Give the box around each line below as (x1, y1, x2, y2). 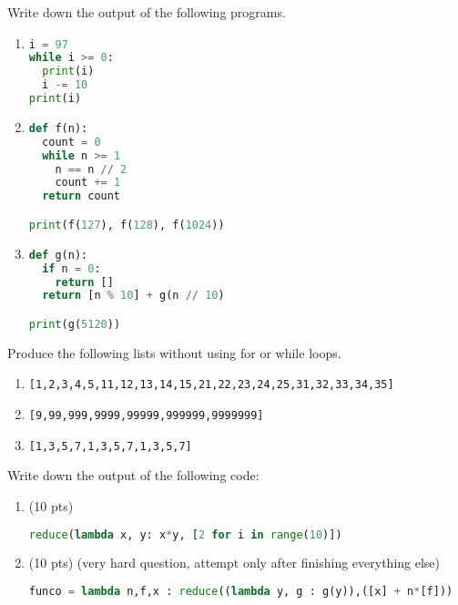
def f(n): (28, 121, 88, 135)
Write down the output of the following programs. (7, 3, 286, 21)
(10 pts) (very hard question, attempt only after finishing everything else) (28, 553, 441, 572)
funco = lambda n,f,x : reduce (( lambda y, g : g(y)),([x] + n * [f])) (28, 585, 453, 598)
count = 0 (42, 135, 101, 149)
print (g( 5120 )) (28, 317, 121, 331)
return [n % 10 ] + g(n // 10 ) (42, 289, 225, 302)
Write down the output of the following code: (7, 466, 260, 485)
